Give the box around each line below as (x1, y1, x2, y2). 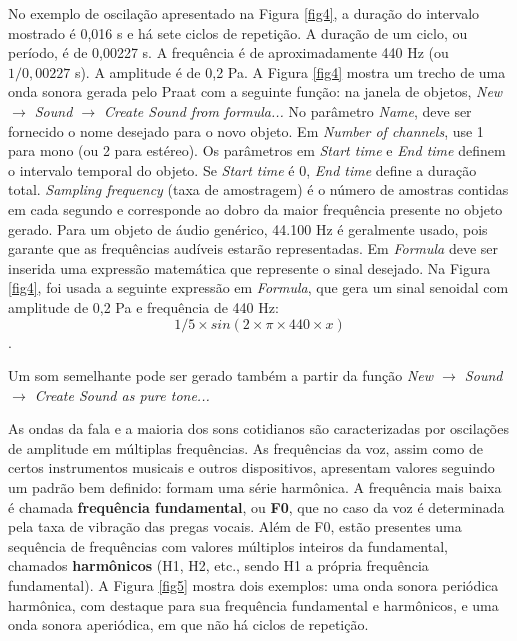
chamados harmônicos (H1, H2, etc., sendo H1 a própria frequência (8, 555, 429, 576)
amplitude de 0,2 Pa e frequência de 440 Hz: (8, 296, 279, 317)
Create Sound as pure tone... (34, 384, 210, 405)
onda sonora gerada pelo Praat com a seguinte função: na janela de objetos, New (8, 81, 503, 102)
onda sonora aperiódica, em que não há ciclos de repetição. (8, 614, 369, 635)
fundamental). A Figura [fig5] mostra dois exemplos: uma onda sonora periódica (8, 575, 499, 596)
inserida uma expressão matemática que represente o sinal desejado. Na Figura (8, 257, 491, 278)
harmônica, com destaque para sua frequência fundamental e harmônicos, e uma (8, 594, 499, 615)
